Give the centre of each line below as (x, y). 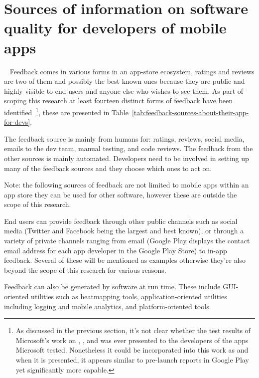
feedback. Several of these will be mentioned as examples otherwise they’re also (125, 260)
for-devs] (17, 122)
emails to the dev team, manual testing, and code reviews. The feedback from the (129, 148)
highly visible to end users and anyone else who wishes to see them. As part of (124, 91)
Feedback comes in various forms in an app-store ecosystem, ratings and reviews (132, 71)
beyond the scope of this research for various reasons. (85, 270)
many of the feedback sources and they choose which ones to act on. (108, 168)
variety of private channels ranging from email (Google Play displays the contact (127, 241)
